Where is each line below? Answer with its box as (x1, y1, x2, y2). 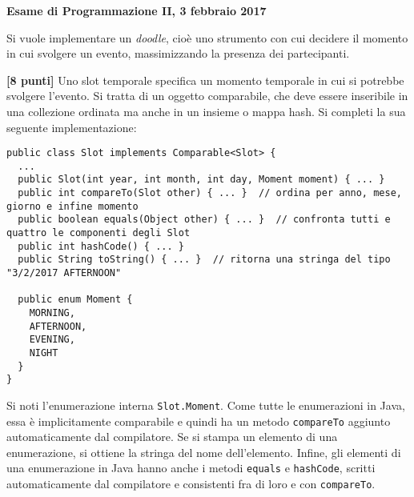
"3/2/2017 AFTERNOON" (6, 267, 122, 279)
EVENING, (29, 334, 75, 346)
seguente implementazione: (6, 118, 137, 135)
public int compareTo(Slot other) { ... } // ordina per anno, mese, (18, 187, 402, 199)
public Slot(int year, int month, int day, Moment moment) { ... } (18, 174, 385, 186)
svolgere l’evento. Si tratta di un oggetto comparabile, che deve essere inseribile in (6, 87, 408, 104)
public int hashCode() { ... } (18, 240, 184, 252)
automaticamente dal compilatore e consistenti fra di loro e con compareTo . (6, 475, 376, 492)
